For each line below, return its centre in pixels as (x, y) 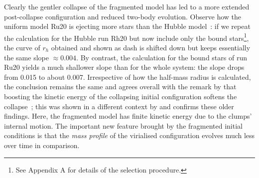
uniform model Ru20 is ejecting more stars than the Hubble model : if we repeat (127, 26)
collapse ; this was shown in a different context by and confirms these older (119, 106)
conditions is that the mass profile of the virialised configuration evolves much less (129, 135)
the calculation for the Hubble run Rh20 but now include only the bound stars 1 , (127, 37)
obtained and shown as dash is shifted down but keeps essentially (151, 48)
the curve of (22, 48)
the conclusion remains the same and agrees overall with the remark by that (120, 87)
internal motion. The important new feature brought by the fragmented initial (123, 125)
